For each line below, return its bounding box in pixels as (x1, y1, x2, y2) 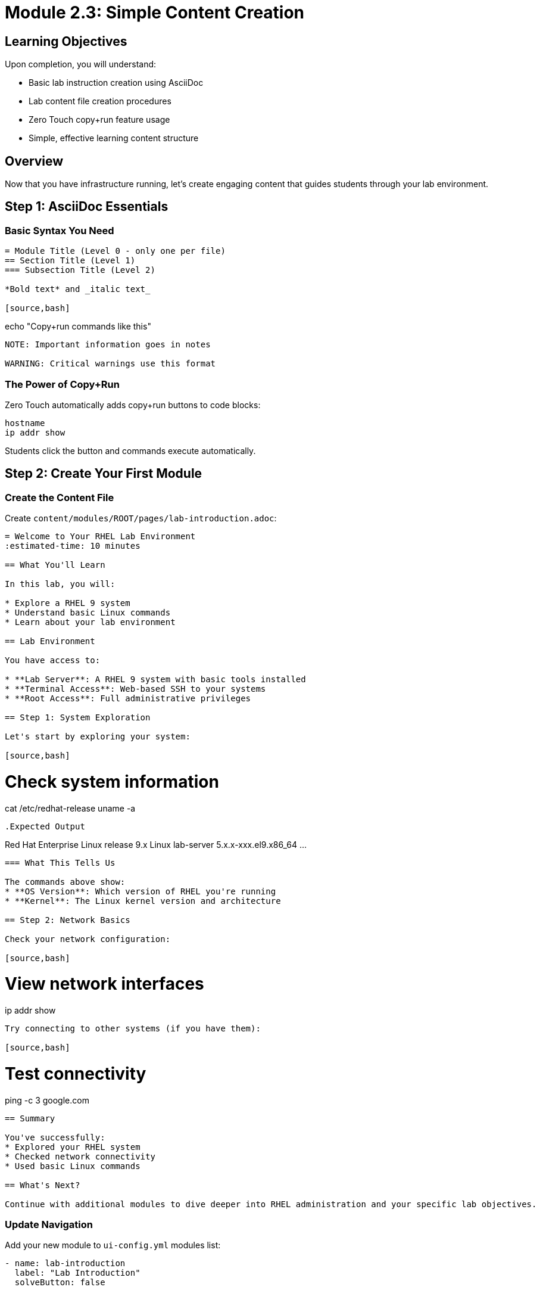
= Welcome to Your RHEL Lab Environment (5, 531, 196, 542)
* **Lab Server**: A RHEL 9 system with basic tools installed (5, 674, 306, 685)
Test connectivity (5, 1063, 146, 1084)
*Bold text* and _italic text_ (5, 284, 151, 294)
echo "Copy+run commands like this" (5, 321, 151, 332)
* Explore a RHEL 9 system (5, 598, 130, 608)
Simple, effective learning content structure (29, 133, 199, 144)
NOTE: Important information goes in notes (5, 340, 211, 350)
